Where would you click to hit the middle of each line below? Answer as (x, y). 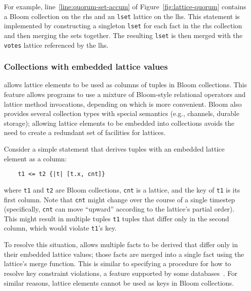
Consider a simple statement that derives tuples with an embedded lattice (114, 149)
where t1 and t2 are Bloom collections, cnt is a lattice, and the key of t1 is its (122, 189)
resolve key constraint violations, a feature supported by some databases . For (121, 273)
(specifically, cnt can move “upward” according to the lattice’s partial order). (119, 209)
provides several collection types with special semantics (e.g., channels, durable (122, 113)
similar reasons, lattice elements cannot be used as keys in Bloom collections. (119, 282)
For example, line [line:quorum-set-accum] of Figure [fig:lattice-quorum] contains (125, 6)
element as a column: (35, 158)
